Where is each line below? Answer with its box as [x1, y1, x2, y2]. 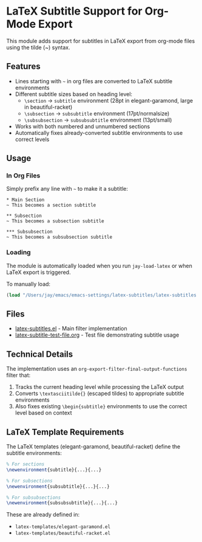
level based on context [15, 409, 72, 417]
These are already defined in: [6, 511, 80, 518]
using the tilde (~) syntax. [6, 44, 70, 51]
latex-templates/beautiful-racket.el [15, 530, 111, 537]
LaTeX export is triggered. [6, 269, 71, 276]
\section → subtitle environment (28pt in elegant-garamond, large [24, 97, 193, 104]
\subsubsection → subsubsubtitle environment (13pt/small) [24, 116, 172, 123]
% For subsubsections [6, 494, 61, 501]
